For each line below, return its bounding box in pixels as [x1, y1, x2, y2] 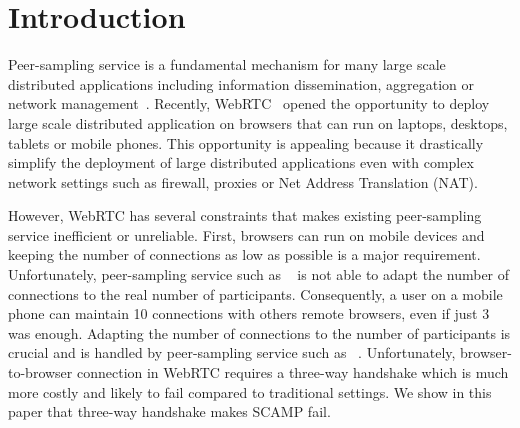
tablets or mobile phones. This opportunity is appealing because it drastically [8, 132, 484, 153]
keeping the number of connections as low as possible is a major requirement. [8, 244, 481, 265]
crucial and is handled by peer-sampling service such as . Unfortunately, [8, 342, 456, 363]
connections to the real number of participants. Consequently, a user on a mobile [8, 283, 503, 304]
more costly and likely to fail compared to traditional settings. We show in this [8, 381, 492, 402]
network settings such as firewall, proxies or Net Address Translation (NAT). [8, 171, 478, 192]
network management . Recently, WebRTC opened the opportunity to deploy [8, 93, 490, 114]
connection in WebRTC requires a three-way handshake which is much [76, 362, 509, 383]
